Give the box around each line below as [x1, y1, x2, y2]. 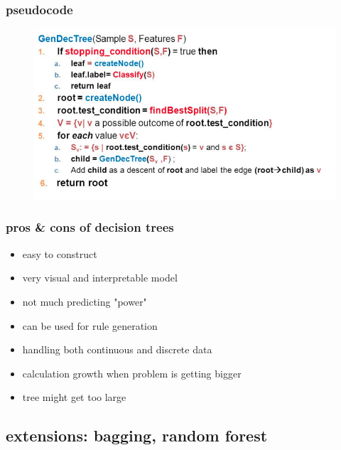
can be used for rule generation [22, 318, 158, 333]
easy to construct [22, 246, 97, 261]
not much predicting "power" [22, 294, 147, 309]
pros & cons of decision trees [6, 218, 174, 236]
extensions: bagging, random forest [6, 424, 268, 446]
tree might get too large [22, 390, 126, 405]
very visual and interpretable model [22, 270, 178, 285]
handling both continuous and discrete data [22, 342, 212, 357]
